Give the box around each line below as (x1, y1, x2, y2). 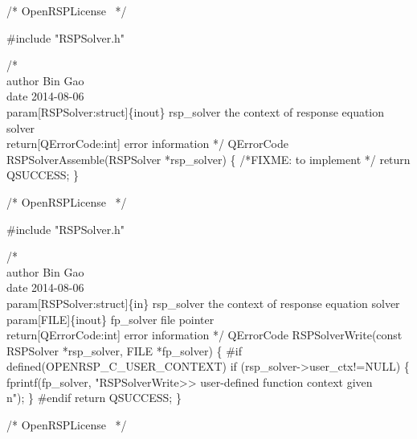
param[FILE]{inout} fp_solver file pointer (6, 310, 215, 327)
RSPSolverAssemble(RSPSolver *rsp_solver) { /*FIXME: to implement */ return (6, 150, 411, 167)
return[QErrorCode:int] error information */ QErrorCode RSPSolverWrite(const (6, 326, 403, 343)
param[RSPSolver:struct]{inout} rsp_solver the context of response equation (6, 103, 385, 120)
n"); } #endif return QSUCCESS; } (6, 389, 182, 406)
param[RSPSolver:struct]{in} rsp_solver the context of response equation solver (6, 294, 400, 311)
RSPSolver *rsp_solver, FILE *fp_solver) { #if (6, 342, 243, 359)
